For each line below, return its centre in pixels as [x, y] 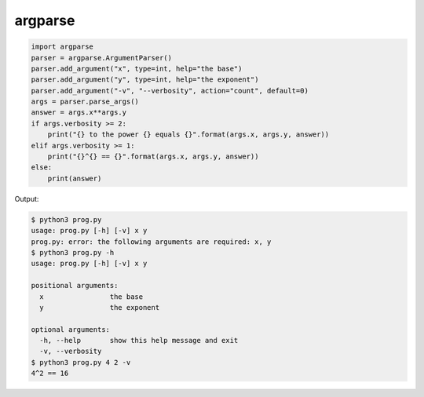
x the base [91, 297]
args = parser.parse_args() [85, 102]
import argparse [62, 47]
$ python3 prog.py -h [73, 252]
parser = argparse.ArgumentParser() [102, 58]
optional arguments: [70, 329]
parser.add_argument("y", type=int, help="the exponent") [145, 80]
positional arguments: [75, 286]
